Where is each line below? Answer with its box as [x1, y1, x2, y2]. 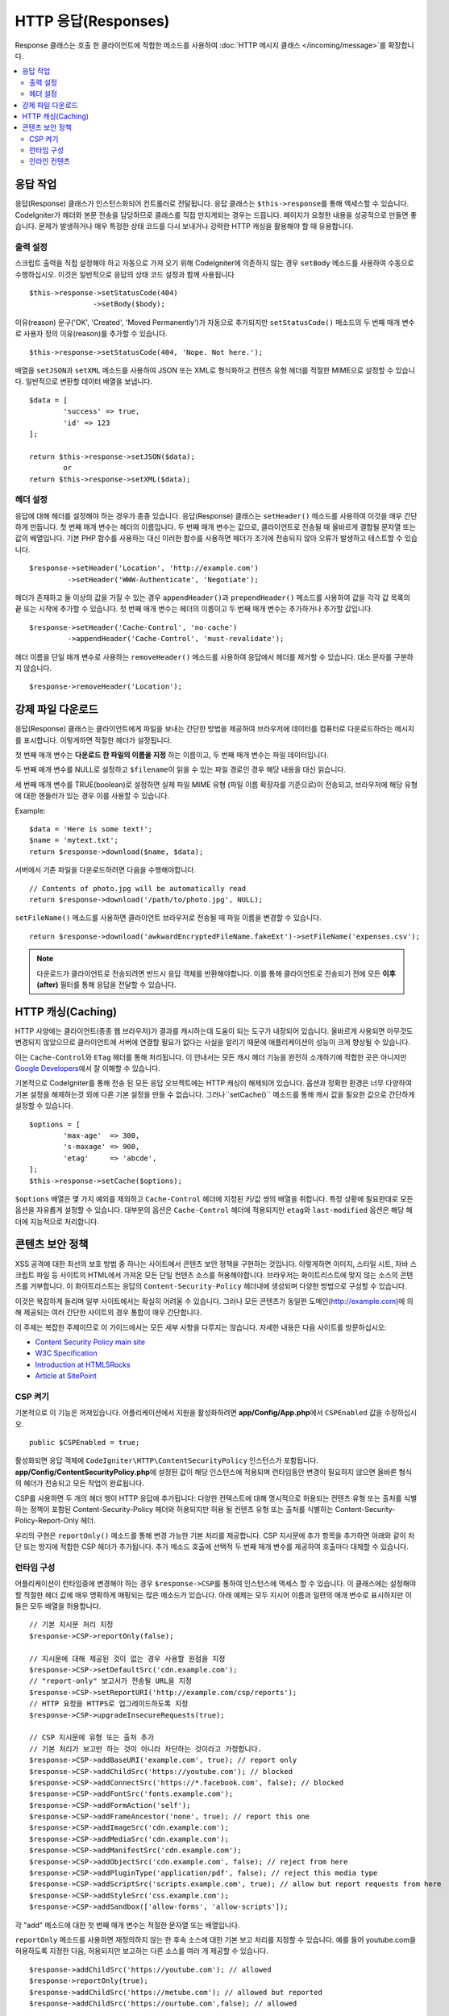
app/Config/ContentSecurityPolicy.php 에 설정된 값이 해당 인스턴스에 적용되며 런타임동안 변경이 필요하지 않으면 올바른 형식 [15, 1467, 413, 1477]
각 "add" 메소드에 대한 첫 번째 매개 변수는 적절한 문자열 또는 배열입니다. [15, 1920, 241, 1930]
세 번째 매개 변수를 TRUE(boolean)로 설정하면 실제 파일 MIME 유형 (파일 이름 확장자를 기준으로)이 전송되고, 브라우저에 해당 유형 [15, 779, 418, 789]
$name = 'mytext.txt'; [29, 835, 119, 845]
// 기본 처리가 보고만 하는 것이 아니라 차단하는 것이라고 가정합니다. [29, 1744, 262, 1753]
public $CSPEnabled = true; [29, 1438, 140, 1447]
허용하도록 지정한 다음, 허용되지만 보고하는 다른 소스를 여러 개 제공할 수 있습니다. [15, 1946, 269, 1956]
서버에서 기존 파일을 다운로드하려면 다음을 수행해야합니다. [15, 865, 197, 875]
